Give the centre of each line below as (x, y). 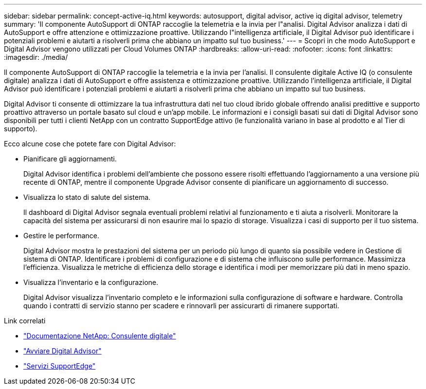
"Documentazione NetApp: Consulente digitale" (100, 336)
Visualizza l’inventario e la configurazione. (91, 282)
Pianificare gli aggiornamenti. (70, 159)
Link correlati (25, 321)
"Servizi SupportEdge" (60, 366)
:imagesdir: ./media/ (36, 57)
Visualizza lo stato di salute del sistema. (87, 197)
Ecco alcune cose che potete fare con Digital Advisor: (90, 144)
